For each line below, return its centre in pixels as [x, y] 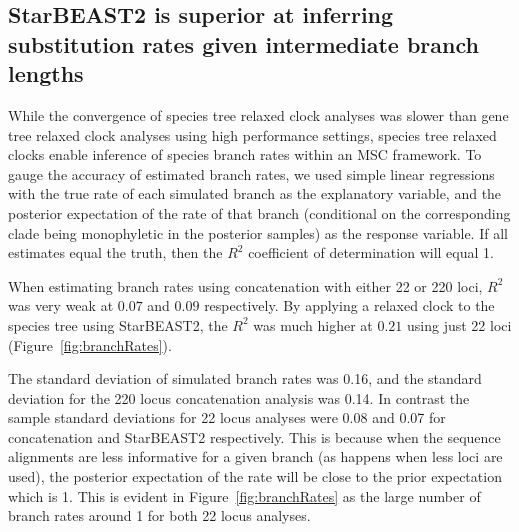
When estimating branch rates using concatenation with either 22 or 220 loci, [245, 285]
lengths [46, 73]
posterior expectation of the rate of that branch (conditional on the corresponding [259, 212]
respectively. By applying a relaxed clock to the [349, 305]
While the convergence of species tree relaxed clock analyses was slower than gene [258, 114]
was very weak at [61, 305]
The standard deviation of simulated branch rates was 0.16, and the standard [245, 378]
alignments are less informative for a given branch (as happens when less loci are [255, 456]
